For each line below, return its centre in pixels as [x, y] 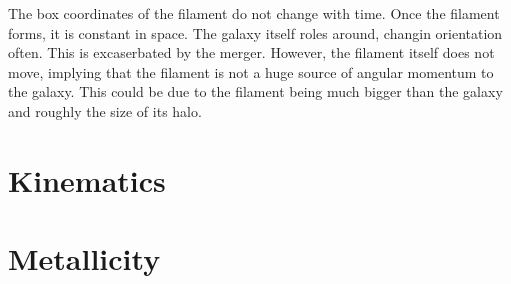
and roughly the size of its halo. [105, 110]
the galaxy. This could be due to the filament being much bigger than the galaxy [255, 91]
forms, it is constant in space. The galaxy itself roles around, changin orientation [255, 32]
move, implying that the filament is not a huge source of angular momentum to [251, 71]
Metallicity [84, 258]
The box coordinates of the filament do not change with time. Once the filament [254, 13]
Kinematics [87, 179]
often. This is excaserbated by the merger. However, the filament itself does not [251, 52]
